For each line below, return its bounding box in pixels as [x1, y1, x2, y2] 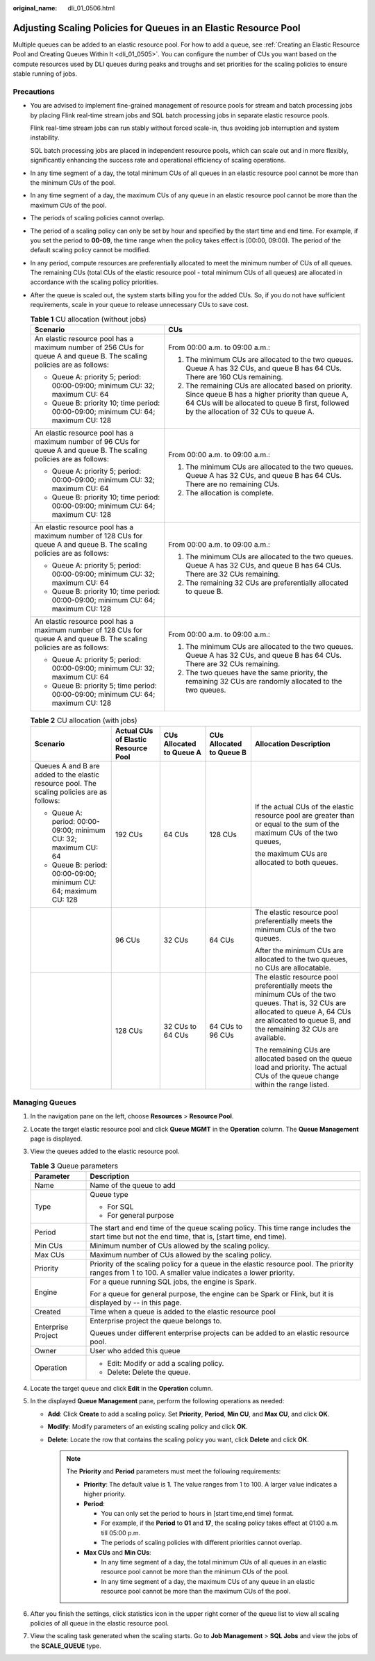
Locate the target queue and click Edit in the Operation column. [30, 1385, 213, 1393]
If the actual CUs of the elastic [254, 802, 354, 812]
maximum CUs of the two [254, 828, 338, 838]
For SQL [107, 1202, 134, 1212]
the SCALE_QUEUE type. [30, 1642, 101, 1650]
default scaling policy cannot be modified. [30, 246, 151, 254]
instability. [30, 133, 60, 142]
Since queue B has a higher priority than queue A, [185, 390, 349, 399]
